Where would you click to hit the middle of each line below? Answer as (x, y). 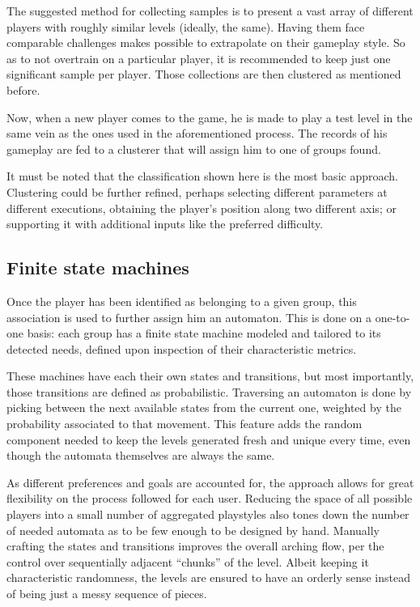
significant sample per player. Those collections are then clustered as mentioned (204, 74)
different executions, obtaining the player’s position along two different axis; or (202, 208)
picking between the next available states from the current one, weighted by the (204, 407)
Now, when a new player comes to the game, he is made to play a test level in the (210, 117)
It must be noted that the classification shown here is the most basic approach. (202, 176)
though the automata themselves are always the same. (141, 455)
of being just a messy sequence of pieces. (107, 594)
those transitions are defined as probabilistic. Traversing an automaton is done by (209, 391)
